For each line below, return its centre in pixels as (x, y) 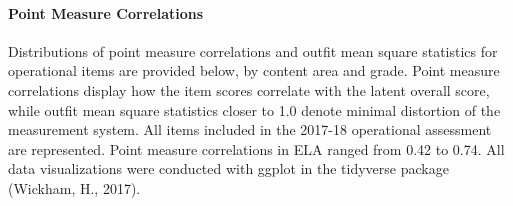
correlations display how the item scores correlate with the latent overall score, (249, 89)
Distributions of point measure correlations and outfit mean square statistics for (253, 50)
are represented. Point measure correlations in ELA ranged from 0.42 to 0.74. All (256, 148)
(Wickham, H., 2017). (74, 187)
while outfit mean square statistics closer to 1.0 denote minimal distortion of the (254, 109)
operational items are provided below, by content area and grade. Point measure (254, 70)
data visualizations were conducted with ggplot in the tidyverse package (228, 168)
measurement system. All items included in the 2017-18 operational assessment (250, 129)
